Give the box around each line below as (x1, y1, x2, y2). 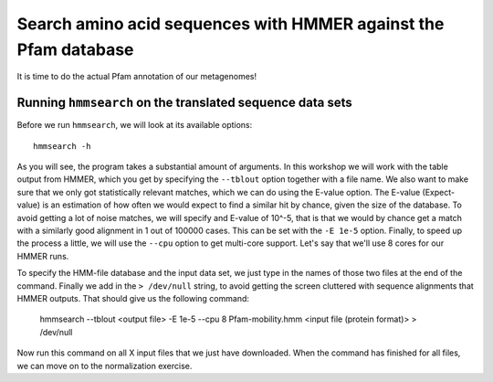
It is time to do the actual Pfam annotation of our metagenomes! (16, 71, 257, 82)
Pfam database (16, 39, 134, 59)
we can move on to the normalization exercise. (16, 360, 193, 371)
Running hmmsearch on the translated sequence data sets (16, 95, 353, 111)
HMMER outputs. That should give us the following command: (16, 292, 250, 303)
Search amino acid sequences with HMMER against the (16, 14, 445, 34)
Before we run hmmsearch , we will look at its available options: (16, 120, 253, 131)
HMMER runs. (16, 250, 69, 261)
